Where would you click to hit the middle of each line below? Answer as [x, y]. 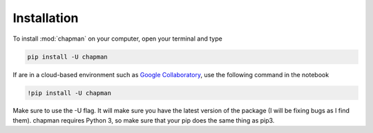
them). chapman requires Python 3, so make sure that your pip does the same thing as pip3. [144, 120]
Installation [46, 18]
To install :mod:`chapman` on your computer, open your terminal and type [117, 39]
